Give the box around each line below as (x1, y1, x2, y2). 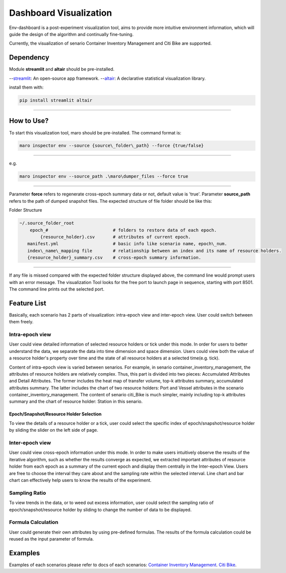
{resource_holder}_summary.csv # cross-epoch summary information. (27, 255, 201, 260)
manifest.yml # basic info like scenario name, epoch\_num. (27, 241, 227, 247)
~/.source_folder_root (19, 221, 74, 226)
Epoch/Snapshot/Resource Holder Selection (9, 411, 102, 417)
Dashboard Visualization (9, 7, 112, 18)
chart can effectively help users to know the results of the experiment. (9, 477, 152, 483)
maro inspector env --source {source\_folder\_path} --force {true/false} (19, 143, 204, 149)
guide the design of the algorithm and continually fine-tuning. (9, 31, 134, 37)
